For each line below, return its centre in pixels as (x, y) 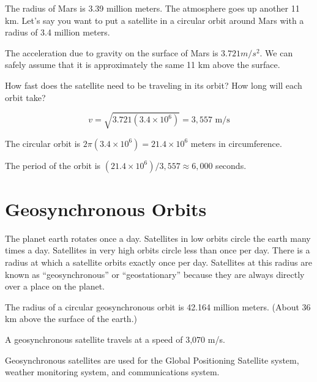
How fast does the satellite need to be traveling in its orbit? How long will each (154, 85)
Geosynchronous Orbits (106, 208)
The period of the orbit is (53, 165)
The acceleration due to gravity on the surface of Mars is (112, 52)
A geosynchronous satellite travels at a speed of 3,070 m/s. (115, 339)
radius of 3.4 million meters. (58, 32)
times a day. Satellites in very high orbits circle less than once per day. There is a (158, 250)
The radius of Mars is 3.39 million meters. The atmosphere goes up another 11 (152, 8)
